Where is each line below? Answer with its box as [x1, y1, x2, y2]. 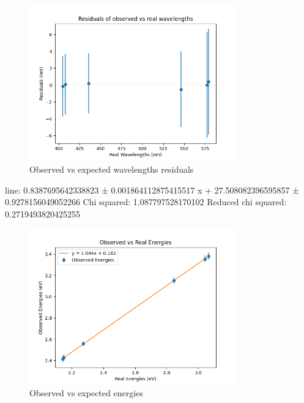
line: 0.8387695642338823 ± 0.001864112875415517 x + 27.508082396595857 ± [5, 183, 300, 196]
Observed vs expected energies [29, 386, 143, 399]
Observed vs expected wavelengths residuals [29, 162, 194, 175]
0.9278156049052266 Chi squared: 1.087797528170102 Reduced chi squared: [5, 195, 287, 208]
